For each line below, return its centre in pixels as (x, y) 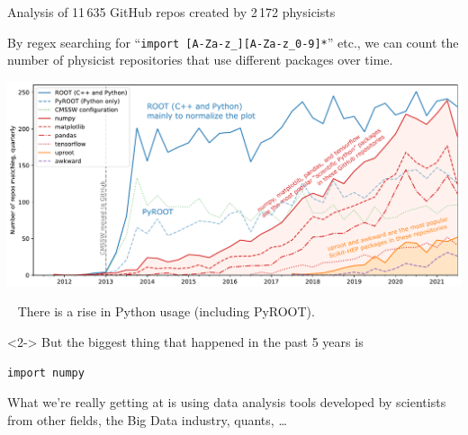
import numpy (46, 373)
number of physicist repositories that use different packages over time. (200, 60)
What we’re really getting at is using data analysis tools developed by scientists (227, 402)
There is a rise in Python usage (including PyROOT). (166, 311)
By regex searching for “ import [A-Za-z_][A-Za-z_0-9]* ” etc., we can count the (233, 42)
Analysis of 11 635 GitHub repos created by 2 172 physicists (171, 12)
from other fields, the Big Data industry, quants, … (147, 419)
